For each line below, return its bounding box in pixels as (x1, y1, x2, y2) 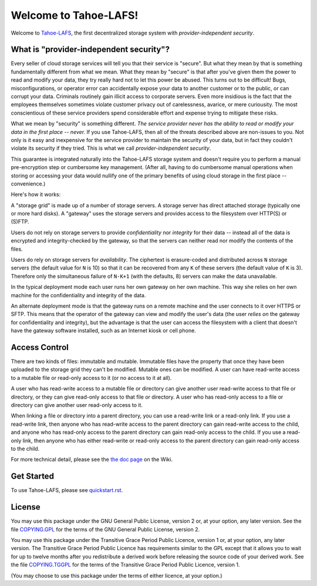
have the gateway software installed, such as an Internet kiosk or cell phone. (11, 327, 196, 334)
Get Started (11, 472, 54, 481)
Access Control (11, 342, 69, 352)
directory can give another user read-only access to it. (11, 402, 143, 409)
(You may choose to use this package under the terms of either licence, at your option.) (11, 572, 222, 579)
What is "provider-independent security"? (11, 45, 170, 55)
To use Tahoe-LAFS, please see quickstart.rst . (11, 487, 123, 494)
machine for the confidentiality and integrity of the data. (11, 291, 146, 299)
